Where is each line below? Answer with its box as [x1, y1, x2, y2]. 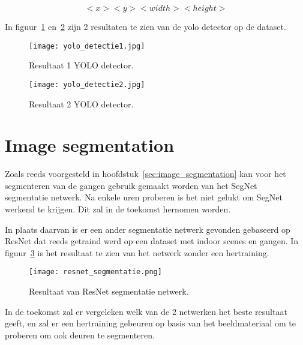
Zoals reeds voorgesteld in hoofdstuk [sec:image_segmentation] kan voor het [5, 167, 286, 180]
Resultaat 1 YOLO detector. [29, 59, 134, 71]
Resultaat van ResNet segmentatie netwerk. [29, 285, 189, 298]
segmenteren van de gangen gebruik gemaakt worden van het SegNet [5, 179, 257, 191]
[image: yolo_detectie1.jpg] [29, 41, 145, 50]
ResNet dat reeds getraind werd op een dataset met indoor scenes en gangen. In [5, 235, 299, 247]
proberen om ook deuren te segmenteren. [5, 328, 155, 341]
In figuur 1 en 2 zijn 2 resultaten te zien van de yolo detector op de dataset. [5, 20, 286, 32]
